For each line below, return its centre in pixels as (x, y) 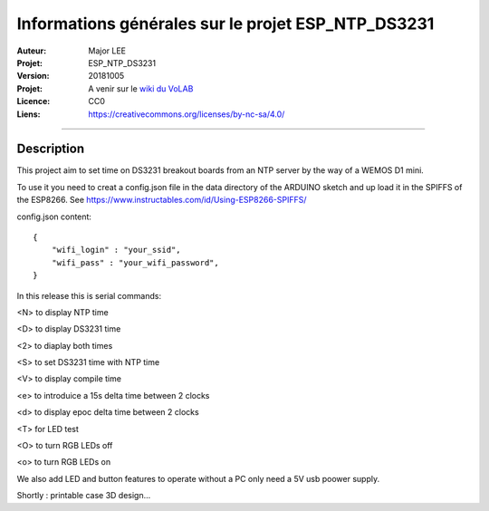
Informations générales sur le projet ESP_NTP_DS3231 (225, 24)
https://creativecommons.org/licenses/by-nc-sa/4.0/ (187, 114)
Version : (33, 76)
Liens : (29, 114)
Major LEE (107, 51)
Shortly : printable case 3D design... (84, 496)
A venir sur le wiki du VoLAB (141, 88)
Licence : (34, 101)
